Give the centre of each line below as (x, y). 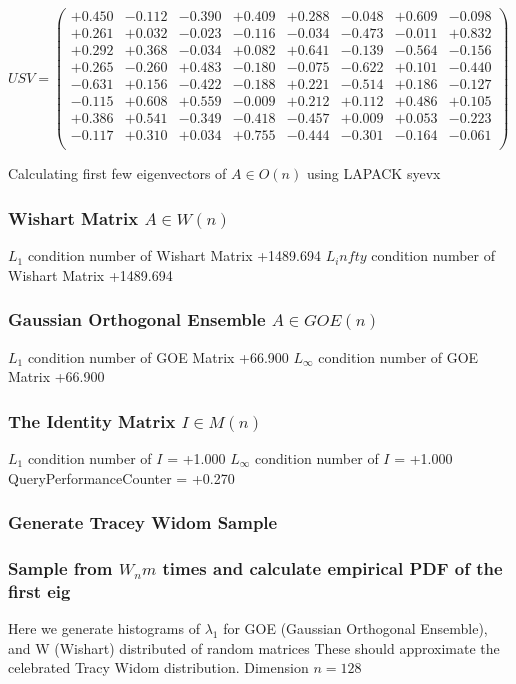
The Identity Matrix (92, 420)
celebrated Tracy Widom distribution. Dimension (158, 667)
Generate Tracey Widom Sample (143, 522)
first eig (39, 590)
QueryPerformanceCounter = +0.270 (121, 477)
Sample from (60, 567)
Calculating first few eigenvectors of (117, 173)
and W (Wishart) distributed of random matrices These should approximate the (254, 647)
